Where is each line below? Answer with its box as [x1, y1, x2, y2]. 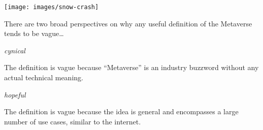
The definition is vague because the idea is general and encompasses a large [4, 106, 239, 117]
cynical [4, 45, 25, 55]
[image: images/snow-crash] [4, 4, 99, 11]
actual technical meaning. [4, 72, 83, 83]
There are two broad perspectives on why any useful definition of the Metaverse [4, 18, 252, 28]
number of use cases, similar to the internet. [4, 116, 141, 126]
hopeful [4, 89, 26, 100]
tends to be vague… [4, 28, 64, 39]
